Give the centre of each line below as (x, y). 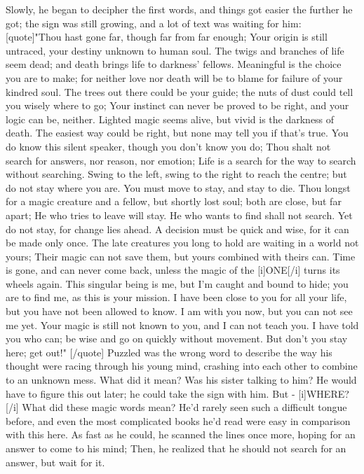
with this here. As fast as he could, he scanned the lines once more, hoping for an (181, 434)
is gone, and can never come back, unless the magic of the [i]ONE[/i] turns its (173, 270)
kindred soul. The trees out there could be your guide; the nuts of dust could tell (180, 91)
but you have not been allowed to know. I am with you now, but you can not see (179, 311)
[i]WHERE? (324, 393)
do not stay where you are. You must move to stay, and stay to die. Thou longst (178, 187)
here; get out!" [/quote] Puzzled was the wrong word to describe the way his (169, 352)
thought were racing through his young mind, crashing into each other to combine (182, 366)
